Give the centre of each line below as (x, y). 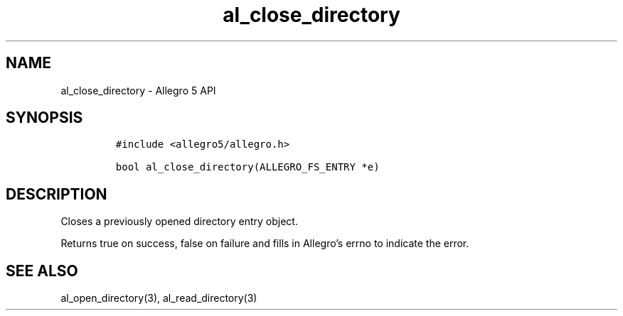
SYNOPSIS (44, 118)
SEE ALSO (42, 271)
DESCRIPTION (57, 194)
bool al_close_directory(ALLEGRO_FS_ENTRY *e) (247, 167)
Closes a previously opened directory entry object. (179, 222)
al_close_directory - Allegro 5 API (138, 90)
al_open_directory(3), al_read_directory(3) (159, 298)
